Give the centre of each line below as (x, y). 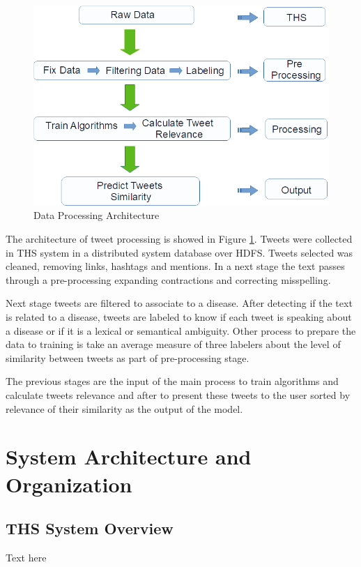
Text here (26, 557)
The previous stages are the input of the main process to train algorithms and (172, 381)
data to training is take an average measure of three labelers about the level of (173, 344)
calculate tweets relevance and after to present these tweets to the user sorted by (178, 395)
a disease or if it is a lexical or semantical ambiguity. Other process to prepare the (181, 330)
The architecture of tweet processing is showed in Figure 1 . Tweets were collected (179, 239)
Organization (69, 484)
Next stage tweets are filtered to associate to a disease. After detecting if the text (179, 303)
